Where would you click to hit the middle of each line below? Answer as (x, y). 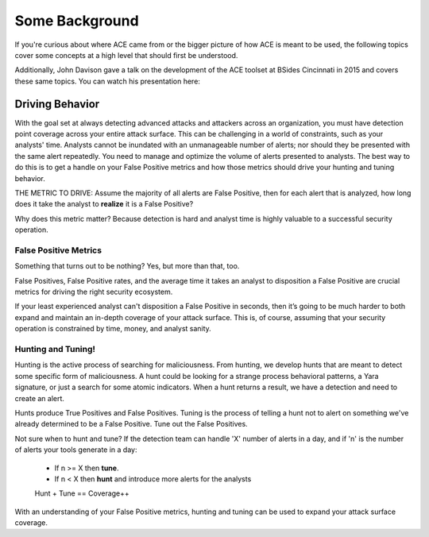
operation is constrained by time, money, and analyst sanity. (113, 329)
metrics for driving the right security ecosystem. (94, 292)
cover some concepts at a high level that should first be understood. (126, 55)
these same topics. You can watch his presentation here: (107, 81)
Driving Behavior (57, 104)
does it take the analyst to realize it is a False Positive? (104, 204)
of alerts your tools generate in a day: (76, 450)
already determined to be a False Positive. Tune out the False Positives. (131, 424)
